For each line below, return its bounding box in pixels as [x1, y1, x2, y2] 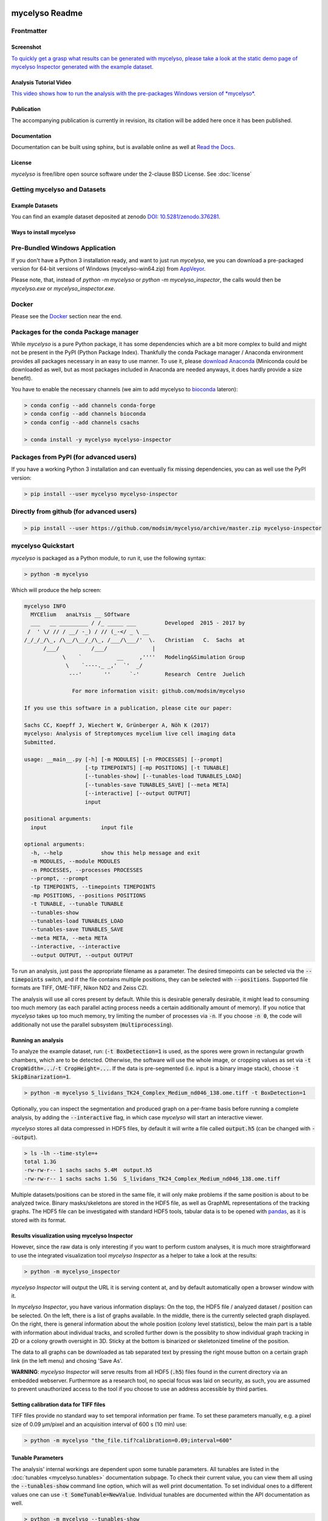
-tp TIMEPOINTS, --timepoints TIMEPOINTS [30, 883, 156, 891]
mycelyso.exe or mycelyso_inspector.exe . [11, 285, 115, 292]
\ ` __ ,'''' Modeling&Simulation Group [62, 653, 245, 660]
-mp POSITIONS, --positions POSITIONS [30, 892, 146, 899]
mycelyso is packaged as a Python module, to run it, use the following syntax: [11, 554, 207, 562]
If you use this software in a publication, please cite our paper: [24, 705, 233, 712]
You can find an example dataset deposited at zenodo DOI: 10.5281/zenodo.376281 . [11, 213, 221, 220]
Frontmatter [11, 27, 48, 35]
